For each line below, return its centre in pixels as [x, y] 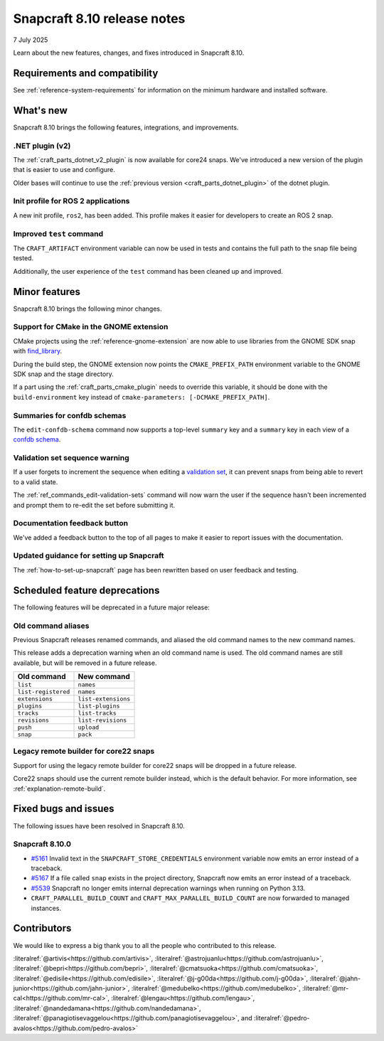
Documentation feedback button [70, 523]
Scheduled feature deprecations [86, 590]
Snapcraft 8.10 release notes [99, 18]
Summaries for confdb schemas [70, 415]
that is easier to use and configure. [64, 170]
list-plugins [99, 706]
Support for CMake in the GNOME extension [91, 327]
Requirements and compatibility [86, 73]
